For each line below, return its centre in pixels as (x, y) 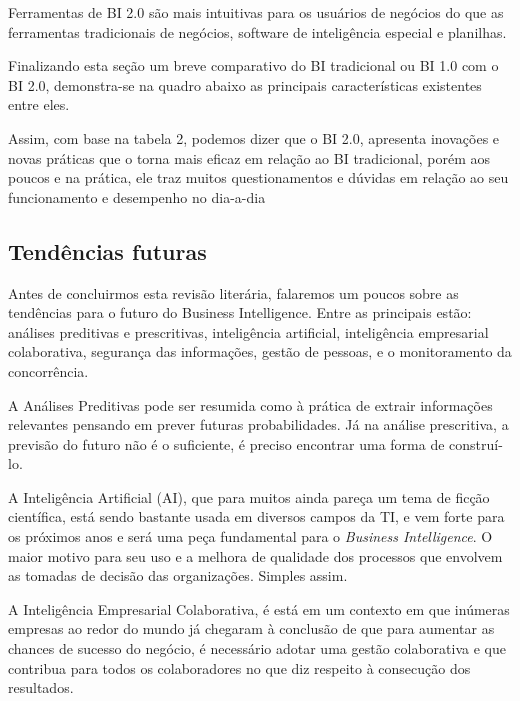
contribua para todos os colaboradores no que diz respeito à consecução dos (239, 667)
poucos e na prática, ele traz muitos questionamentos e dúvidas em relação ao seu (258, 177)
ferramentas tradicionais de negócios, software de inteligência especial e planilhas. (257, 31)
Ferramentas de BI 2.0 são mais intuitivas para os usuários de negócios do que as (256, 12)
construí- (476, 443)
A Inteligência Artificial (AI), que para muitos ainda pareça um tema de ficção (249, 496)
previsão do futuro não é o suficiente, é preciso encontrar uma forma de (226, 443)
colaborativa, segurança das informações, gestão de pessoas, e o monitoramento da (260, 351)
